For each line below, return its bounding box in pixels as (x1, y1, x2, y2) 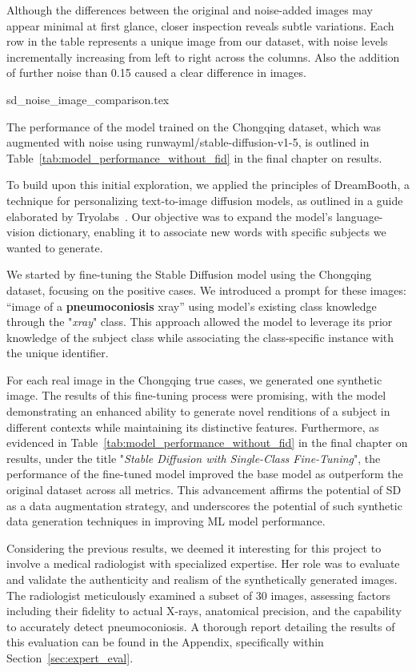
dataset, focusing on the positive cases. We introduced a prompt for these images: (6, 281, 406, 298)
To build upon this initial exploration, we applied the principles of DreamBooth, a (6, 176, 410, 193)
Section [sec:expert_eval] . (6, 649, 134, 666)
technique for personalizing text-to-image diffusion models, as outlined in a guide (6, 191, 403, 208)
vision (6, 223, 35, 240)
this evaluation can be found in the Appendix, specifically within (6, 634, 324, 650)
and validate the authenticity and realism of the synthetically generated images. (6, 571, 398, 587)
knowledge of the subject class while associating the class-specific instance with (6, 328, 394, 345)
